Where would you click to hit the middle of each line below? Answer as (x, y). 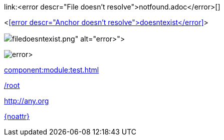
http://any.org (27, 101)
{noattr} (17, 116)
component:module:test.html (52, 70)
